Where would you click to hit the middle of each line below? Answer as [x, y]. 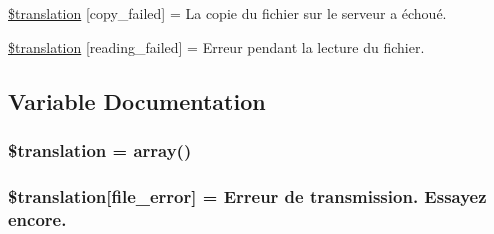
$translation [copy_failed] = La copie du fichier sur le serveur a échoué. [227, 13]
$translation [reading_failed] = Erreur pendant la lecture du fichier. [216, 46]
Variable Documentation [137, 100]
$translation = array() [100, 149]
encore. [37, 218]
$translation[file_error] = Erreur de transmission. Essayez [247, 195]
